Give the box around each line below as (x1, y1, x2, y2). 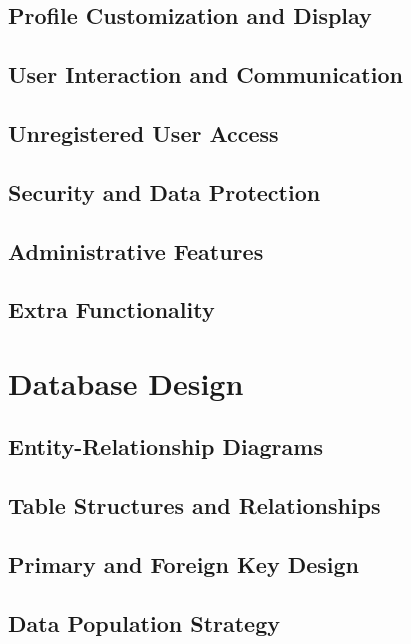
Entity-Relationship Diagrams (8, 431, 323, 462)
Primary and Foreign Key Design (8, 549, 359, 580)
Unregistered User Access (8, 117, 279, 148)
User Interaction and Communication (8, 59, 403, 90)
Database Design (8, 362, 244, 403)
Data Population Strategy (8, 607, 281, 638)
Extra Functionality (8, 294, 215, 325)
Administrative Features (8, 235, 264, 266)
